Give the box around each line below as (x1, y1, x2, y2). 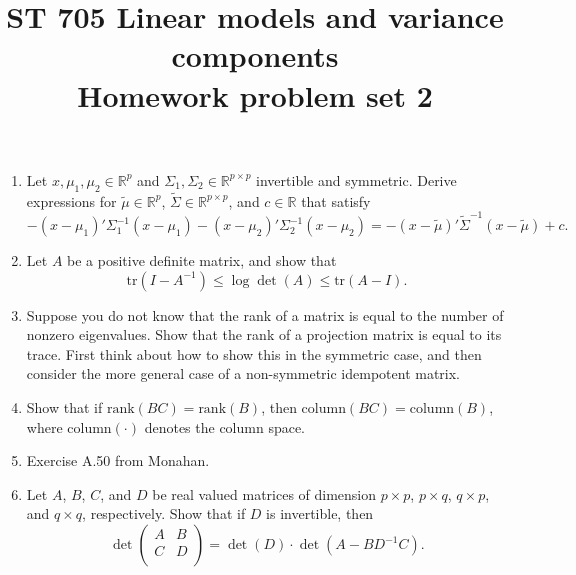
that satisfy (301, 190, 371, 211)
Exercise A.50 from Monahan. (26, 450, 210, 471)
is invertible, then (266, 503, 374, 524)
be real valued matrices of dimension (152, 483, 377, 504)
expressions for (26, 190, 117, 211)
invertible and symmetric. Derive (256, 169, 457, 190)
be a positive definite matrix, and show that (67, 250, 337, 271)
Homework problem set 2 (77, 74, 433, 115)
